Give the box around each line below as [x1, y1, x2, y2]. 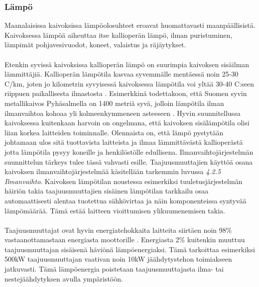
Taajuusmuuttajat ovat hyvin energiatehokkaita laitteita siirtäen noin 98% [4, 224, 232, 235]
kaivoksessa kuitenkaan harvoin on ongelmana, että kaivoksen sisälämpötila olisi [4, 117, 250, 128]
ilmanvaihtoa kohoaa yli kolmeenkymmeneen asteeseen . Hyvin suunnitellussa [4, 107, 241, 118]
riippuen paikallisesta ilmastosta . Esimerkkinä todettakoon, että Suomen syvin [4, 88, 247, 98]
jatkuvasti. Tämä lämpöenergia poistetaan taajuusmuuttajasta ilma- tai [4, 264, 224, 274]
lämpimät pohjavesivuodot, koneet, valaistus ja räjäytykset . [4, 39, 186, 50]
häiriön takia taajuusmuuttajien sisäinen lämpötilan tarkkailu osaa [4, 186, 209, 196]
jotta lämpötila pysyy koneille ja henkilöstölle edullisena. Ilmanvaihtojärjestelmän [4, 146, 254, 157]
